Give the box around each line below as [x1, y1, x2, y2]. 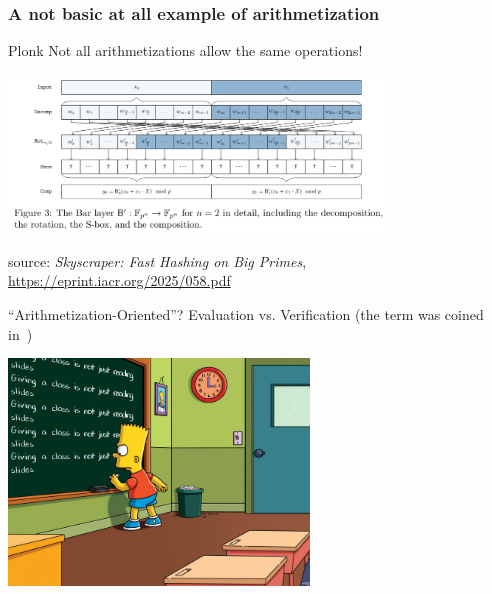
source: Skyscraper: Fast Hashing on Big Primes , [8, 250, 307, 271]
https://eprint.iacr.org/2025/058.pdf [8, 270, 231, 291]
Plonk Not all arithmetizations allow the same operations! [8, 40, 363, 61]
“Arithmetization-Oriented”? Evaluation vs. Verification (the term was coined [8, 303, 484, 324]
